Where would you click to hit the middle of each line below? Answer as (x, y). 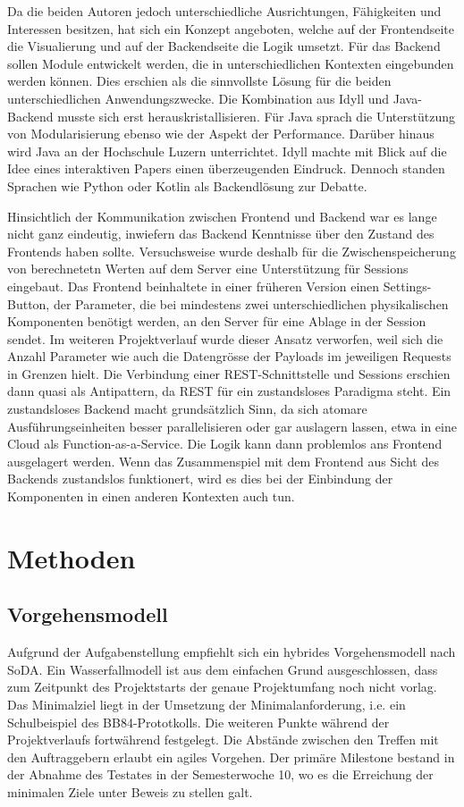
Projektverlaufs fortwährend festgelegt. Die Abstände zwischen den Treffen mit (223, 740)
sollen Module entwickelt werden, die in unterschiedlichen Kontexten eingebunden (231, 63)
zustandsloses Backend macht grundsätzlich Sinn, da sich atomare (187, 409)
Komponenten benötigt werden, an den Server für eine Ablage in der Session (217, 321)
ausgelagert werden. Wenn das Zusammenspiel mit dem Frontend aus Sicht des (223, 461)
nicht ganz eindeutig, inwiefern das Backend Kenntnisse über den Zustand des (221, 234)
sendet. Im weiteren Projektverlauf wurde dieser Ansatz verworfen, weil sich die (225, 338)
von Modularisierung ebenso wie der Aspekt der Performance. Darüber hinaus (221, 134)
